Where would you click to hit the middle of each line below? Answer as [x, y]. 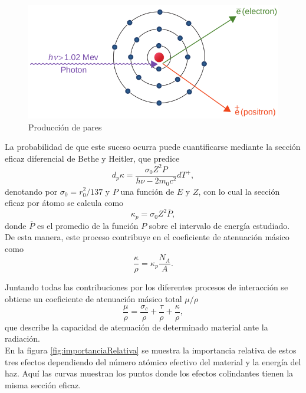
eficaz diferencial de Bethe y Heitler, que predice [92, 158]
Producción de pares [65, 127]
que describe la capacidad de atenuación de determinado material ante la [136, 327]
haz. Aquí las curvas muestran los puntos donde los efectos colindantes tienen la [149, 373]
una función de [147, 191]
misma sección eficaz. [43, 384]
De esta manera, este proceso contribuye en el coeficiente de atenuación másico [147, 237]
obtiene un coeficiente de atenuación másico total [93, 299]
